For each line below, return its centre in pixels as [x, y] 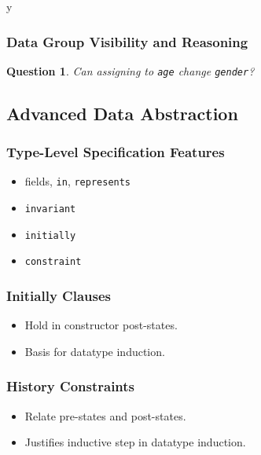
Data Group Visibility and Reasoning [127, 41]
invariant [50, 209]
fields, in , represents [78, 181]
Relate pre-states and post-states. [105, 415]
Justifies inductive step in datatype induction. [135, 442]
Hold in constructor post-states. [101, 325]
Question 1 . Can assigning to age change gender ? [130, 70]
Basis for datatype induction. [95, 351]
